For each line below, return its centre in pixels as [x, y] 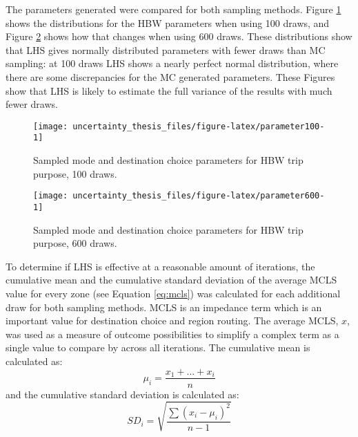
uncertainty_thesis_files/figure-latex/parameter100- [199, 126]
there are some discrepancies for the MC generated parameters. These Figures [170, 76]
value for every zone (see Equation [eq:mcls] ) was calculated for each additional [173, 293]
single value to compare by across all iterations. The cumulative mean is [158, 347]
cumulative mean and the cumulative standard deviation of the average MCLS [171, 280]
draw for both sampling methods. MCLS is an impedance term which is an [164, 307]
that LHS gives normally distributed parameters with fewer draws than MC [166, 49]
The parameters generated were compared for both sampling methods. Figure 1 [173, 9]
